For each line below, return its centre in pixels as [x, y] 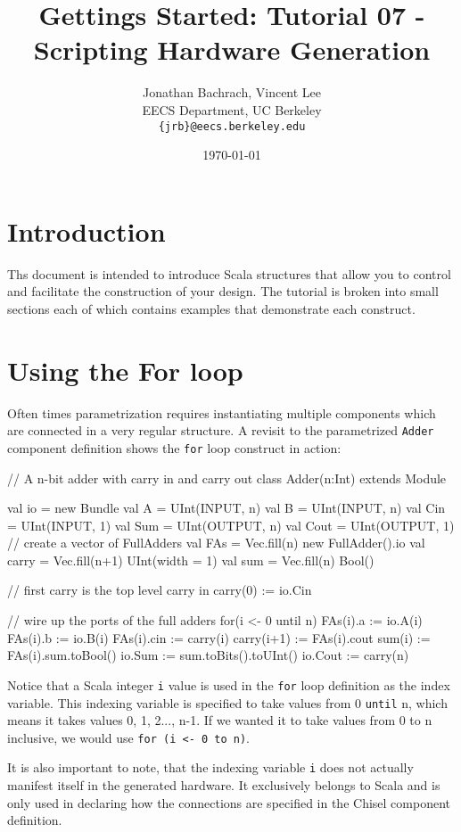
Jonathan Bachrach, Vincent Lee [232, 92]
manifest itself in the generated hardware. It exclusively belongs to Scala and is [224, 785]
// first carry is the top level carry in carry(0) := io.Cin [160, 590]
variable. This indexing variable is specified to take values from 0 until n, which [227, 702]
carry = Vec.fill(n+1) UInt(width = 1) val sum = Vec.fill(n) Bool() [191, 560]
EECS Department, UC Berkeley [232, 109]
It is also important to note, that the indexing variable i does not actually [210, 767]
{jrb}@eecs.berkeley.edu [232, 126]
